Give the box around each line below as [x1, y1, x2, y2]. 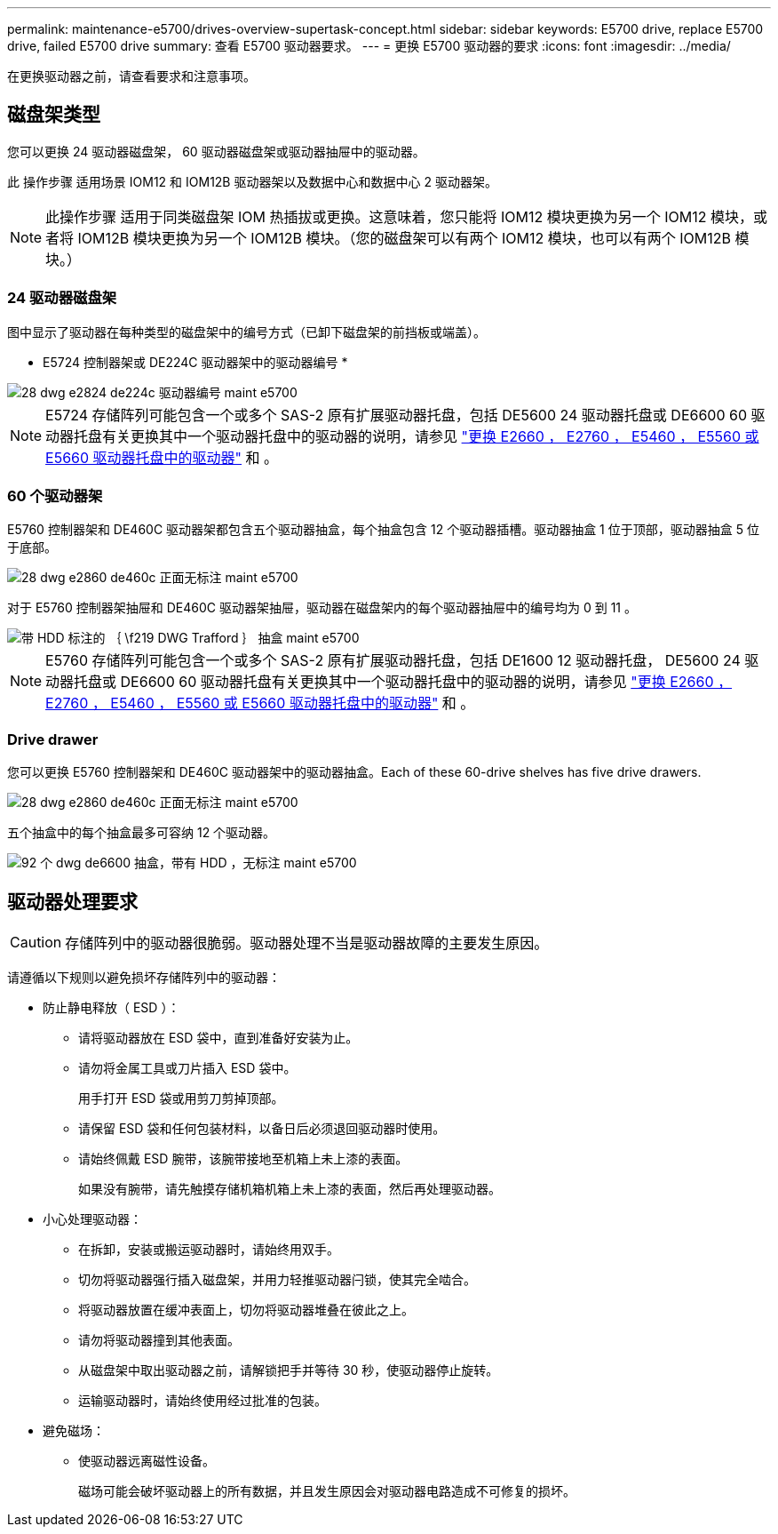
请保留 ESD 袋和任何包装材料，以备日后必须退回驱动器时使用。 [78, 1120, 446, 1136]
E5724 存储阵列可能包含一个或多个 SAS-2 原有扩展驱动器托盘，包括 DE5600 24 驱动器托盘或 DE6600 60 [45, 405, 748, 424]
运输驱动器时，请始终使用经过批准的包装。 [78, 1392, 327, 1408]
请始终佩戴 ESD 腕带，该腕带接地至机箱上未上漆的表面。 [78, 1150, 409, 1166]
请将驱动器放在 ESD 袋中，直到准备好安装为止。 [78, 1029, 359, 1045]
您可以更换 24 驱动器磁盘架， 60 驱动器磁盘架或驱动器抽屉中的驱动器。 [7, 143, 425, 159]
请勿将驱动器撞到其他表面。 [78, 1331, 240, 1347]
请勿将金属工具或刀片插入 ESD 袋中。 [78, 1059, 297, 1075]
